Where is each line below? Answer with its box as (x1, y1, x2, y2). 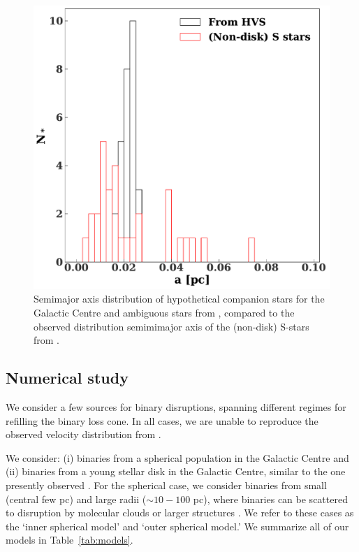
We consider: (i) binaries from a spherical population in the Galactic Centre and (6, 450, 349, 465)
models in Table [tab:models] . (6, 532, 133, 547)
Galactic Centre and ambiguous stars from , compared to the (34, 305, 295, 319)
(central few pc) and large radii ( (6, 491, 147, 506)
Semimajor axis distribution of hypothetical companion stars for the (34, 291, 325, 306)
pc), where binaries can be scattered (193, 491, 348, 506)
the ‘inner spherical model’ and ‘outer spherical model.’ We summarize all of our (6, 518, 349, 533)
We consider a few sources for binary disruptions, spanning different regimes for (6, 399, 346, 414)
